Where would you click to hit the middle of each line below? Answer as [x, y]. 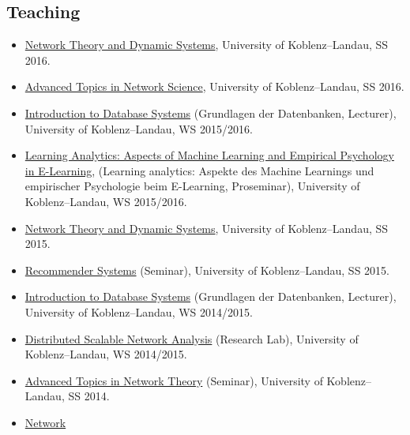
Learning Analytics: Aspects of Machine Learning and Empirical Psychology [209, 155]
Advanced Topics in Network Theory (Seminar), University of [174, 380]
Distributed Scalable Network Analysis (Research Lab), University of [192, 338]
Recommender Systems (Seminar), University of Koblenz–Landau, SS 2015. [207, 270]
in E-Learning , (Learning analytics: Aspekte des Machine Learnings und [199, 170]
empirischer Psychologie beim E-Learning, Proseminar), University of [192, 186]
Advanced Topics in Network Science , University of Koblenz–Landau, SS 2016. [214, 86]
